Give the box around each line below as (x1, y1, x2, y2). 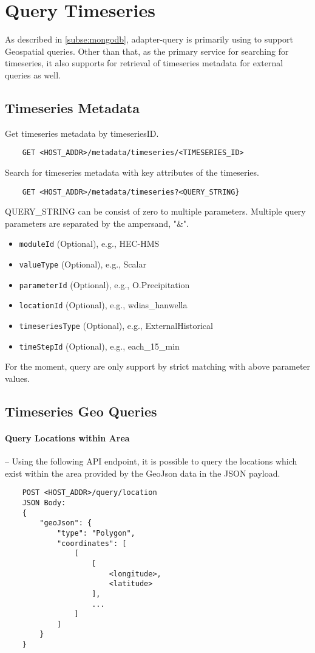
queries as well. (5, 68, 61, 81)
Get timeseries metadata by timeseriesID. (5, 126, 159, 139)
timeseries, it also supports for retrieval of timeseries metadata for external (5, 57, 283, 69)
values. (5, 371, 30, 384)
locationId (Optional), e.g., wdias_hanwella (19, 299, 188, 311)
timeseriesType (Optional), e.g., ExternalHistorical (19, 319, 213, 332)
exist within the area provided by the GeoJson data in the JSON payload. (5, 466, 280, 479)
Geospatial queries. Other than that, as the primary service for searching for (5, 44, 289, 57)
